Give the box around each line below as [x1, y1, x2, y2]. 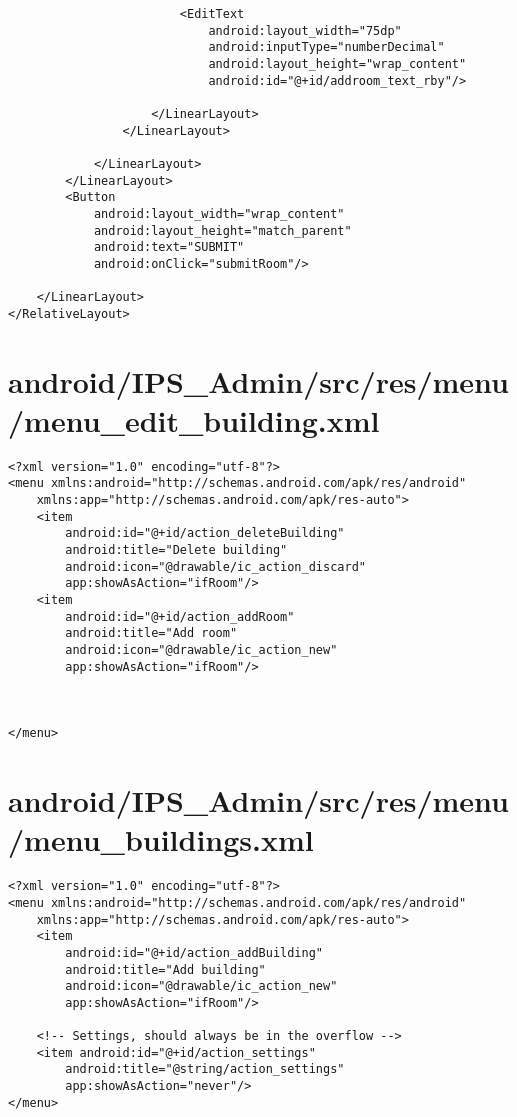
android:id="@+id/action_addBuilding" [65, 945, 323, 960]
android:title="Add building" [65, 962, 266, 977]
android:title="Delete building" [65, 543, 288, 558]
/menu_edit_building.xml [8, 399, 380, 440]
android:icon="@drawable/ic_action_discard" [65, 559, 366, 574]
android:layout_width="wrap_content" [93, 206, 345, 221]
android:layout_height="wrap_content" [208, 56, 467, 71]
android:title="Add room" [65, 626, 238, 641]
